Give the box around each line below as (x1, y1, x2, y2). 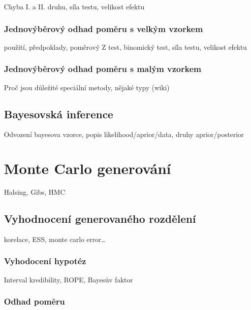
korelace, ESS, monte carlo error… (4, 234, 106, 244)
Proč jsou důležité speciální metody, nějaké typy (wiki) (4, 82, 170, 92)
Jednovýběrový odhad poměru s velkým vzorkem (4, 22, 203, 34)
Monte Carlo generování (4, 158, 171, 178)
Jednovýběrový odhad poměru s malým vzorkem (4, 63, 201, 75)
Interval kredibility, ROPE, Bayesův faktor (4, 274, 133, 284)
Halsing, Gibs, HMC (4, 187, 65, 197)
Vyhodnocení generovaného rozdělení (4, 211, 196, 226)
